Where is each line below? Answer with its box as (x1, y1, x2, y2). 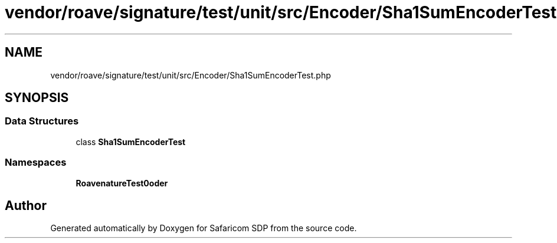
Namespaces (5, 156, 67, 169)
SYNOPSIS (5, 90, 69, 106)
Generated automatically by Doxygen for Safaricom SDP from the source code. (50, 223, 357, 234)
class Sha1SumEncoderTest (76, 136, 186, 147)
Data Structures (5, 115, 79, 127)
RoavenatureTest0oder (76, 178, 168, 188)
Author (5, 198, 47, 213)
